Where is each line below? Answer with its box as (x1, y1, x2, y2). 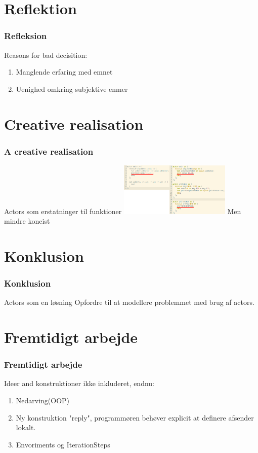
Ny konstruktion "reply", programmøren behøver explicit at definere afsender (16, 412, 254, 423)
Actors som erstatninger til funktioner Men (4, 205, 241, 216)
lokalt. (16, 422, 36, 433)
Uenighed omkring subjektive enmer (16, 83, 128, 94)
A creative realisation (4, 145, 94, 157)
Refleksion (4, 29, 47, 42)
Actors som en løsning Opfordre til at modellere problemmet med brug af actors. (4, 297, 254, 307)
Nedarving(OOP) (16, 395, 70, 406)
